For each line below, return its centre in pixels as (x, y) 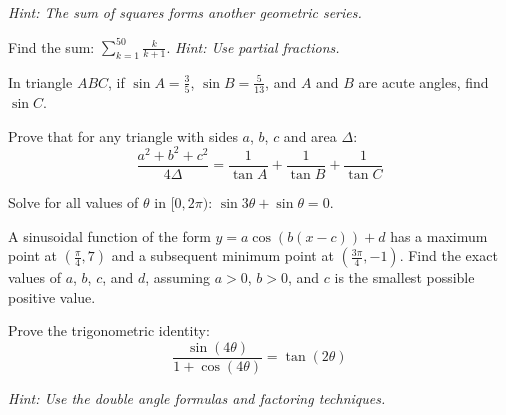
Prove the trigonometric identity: (109, 330)
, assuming (178, 277)
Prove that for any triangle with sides (123, 135)
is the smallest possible (404, 277)
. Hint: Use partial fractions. (253, 46)
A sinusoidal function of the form (109, 235)
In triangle (40, 81)
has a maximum (439, 235)
